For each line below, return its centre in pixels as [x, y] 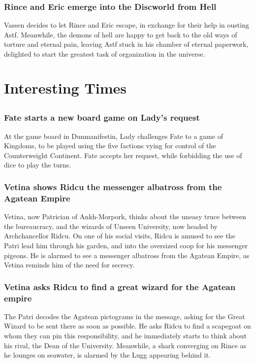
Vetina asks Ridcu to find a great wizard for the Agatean [120, 286]
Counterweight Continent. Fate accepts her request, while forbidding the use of [123, 155]
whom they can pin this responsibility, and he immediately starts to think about [125, 336]
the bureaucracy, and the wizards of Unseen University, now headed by [111, 226]
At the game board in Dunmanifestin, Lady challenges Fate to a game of [113, 136]
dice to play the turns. [38, 165]
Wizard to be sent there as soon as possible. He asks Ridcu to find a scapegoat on [127, 326]
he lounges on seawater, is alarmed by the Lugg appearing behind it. [107, 355]
